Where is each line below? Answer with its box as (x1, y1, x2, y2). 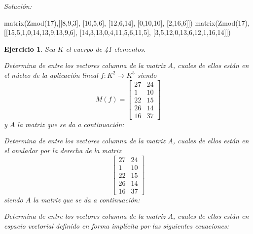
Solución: (4, 1, 32, 11)
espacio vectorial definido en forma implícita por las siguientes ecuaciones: (4, 220, 229, 231)
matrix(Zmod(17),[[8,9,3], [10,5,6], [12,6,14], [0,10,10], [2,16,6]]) (4, 17, 193, 28)
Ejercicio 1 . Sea (4, 43, 55, 54)
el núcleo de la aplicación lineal (4, 69, 98, 80)
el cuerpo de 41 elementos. (66, 43, 146, 54)
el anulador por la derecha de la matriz (4, 145, 121, 155)
